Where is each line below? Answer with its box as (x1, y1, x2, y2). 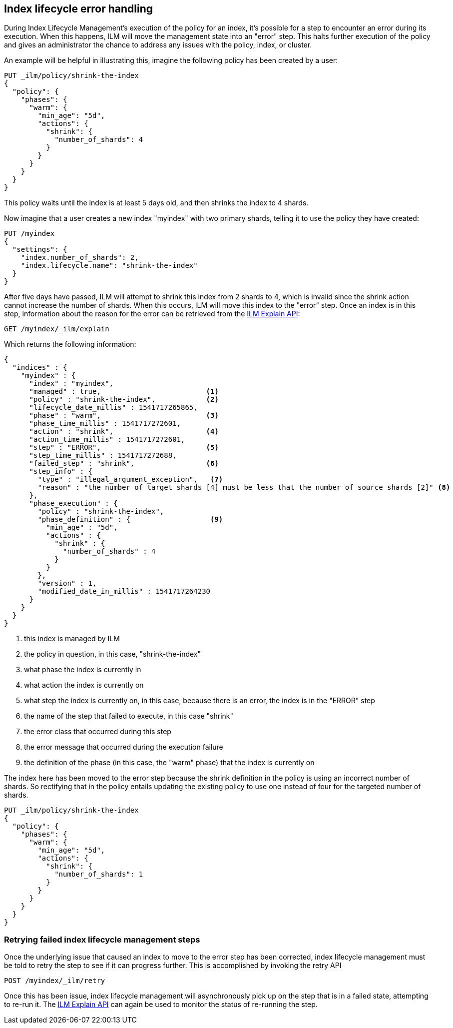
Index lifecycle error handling (4, 2, 153, 15)
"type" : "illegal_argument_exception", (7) (37, 475, 223, 484)
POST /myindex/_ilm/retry (4, 977, 105, 985)
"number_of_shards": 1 (54, 870, 143, 879)
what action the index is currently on (24, 681, 144, 690)
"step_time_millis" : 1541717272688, (29, 451, 177, 460)
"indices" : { (12, 363, 67, 372)
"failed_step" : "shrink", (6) (29, 459, 219, 468)
